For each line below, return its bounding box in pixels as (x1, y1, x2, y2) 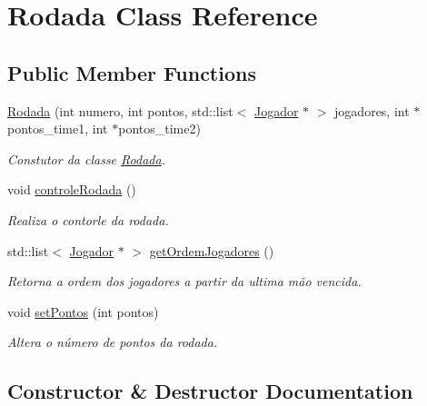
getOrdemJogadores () (149, 241, 274, 260)
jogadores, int (334, 101, 410, 120)
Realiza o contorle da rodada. (7, 210, 169, 229)
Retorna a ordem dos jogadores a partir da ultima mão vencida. (7, 272, 362, 291)
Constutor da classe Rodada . (7, 149, 165, 168)
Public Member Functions (7, 58, 256, 86)
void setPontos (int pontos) (7, 302, 159, 321)
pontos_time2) (118, 119, 201, 138)
